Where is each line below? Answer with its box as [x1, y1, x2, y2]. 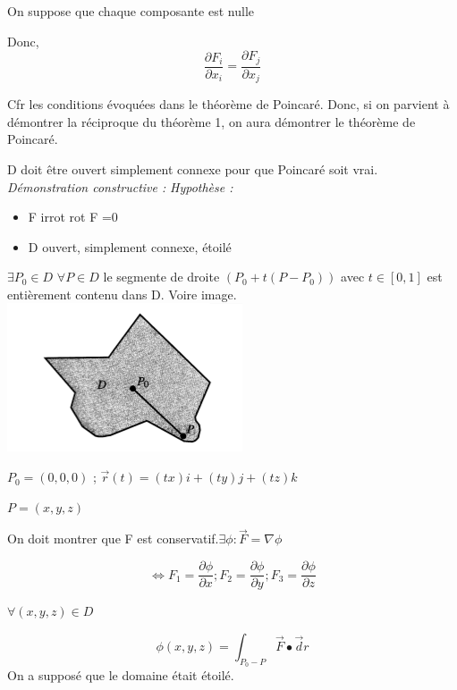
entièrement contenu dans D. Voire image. [7, 284, 237, 303]
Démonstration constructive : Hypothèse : [7, 177, 233, 196]
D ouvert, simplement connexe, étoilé [28, 237, 232, 256]
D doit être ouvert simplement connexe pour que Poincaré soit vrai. [7, 159, 378, 178]
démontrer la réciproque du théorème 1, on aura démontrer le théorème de [7, 112, 416, 130]
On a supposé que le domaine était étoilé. [7, 665, 234, 684]
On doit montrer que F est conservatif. [7, 529, 219, 548]
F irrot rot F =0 [28, 207, 118, 226]
